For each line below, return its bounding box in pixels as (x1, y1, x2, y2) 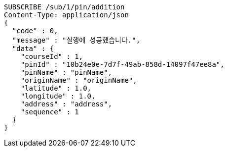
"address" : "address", (20, 100, 113, 108)
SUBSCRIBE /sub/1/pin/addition (4, 3, 125, 11)
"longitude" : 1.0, (20, 92, 96, 100)
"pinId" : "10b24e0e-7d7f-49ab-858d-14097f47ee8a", (20, 60, 225, 68)
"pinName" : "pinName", (20, 68, 113, 76)
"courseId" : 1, (20, 52, 83, 60)
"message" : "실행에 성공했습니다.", (12, 36, 141, 44)
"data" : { (12, 45, 54, 52)
